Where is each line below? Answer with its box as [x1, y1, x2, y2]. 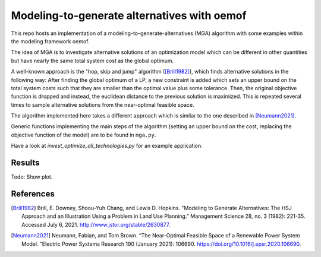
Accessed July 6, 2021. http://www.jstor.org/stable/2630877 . [21, 221, 171, 228]
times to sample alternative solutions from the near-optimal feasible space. [11, 101, 194, 108]
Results [11, 158, 40, 168]
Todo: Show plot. [11, 173, 53, 180]
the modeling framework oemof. [11, 37, 90, 45]
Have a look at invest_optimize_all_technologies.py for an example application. [11, 142, 203, 150]
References [11, 189, 55, 199]
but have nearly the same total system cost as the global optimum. [11, 57, 174, 64]
